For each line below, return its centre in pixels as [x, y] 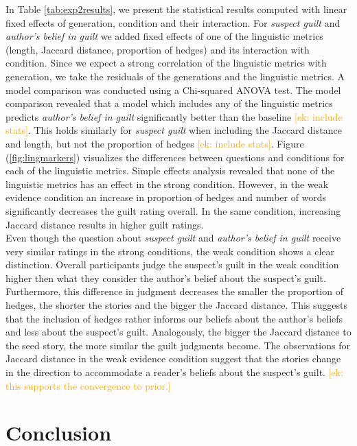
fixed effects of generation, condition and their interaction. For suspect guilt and [173, 22]
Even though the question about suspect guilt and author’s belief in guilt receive [173, 238]
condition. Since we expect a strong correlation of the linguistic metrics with [166, 63]
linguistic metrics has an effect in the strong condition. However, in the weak [167, 184]
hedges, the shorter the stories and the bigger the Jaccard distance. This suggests [177, 305]
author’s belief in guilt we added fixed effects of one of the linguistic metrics [164, 36]
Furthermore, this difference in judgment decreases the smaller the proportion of [174, 291]
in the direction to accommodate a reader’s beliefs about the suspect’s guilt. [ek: [175, 372]
